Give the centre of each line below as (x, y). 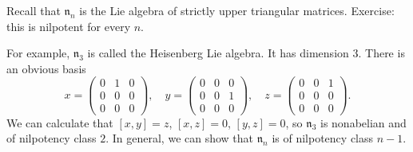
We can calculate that (60, 122)
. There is (381, 53)
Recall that (34, 10)
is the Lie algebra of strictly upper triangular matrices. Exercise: (237, 10)
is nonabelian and (363, 122)
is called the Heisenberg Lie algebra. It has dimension (218, 53)
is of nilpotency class (323, 138)
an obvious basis (46, 68)
